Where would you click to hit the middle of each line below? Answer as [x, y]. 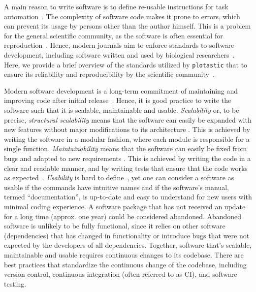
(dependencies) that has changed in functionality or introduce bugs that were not [127, 235]
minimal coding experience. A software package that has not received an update [125, 206]
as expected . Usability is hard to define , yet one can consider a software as [119, 178]
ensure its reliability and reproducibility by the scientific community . [109, 74]
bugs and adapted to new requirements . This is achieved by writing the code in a [128, 158]
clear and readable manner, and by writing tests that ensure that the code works [126, 168]
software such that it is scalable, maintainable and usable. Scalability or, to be [122, 110]
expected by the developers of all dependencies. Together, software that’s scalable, [128, 245]
